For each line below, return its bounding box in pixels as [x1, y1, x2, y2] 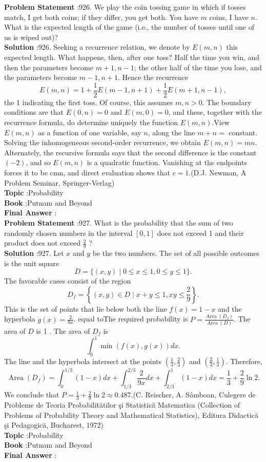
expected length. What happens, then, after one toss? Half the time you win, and [4, 51, 260, 62]
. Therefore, [226, 355, 262, 366]
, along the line [148, 127, 195, 137]
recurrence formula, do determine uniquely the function [4, 117, 178, 127]
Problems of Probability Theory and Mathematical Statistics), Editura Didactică [4, 409, 258, 420]
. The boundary [202, 96, 252, 107]
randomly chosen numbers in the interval [4, 227, 133, 238]
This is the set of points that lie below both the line [4, 303, 167, 314]
